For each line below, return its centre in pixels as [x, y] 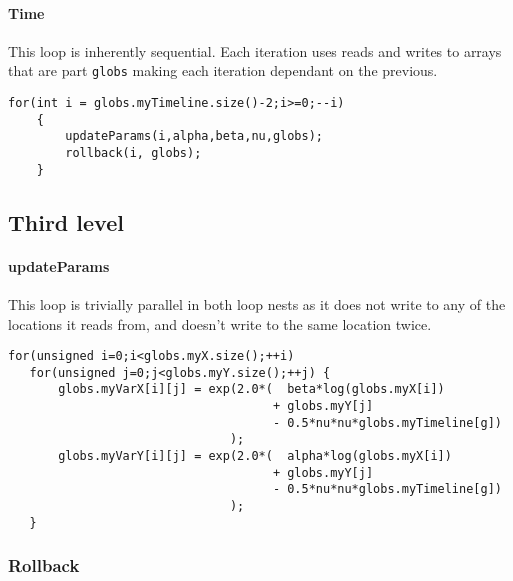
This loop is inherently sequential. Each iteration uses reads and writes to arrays [255, 50]
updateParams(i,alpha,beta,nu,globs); [194, 136]
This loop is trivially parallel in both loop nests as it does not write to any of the [257, 303]
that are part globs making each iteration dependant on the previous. [223, 70]
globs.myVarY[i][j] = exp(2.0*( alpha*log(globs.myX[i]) [255, 456]
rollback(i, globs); [133, 153]
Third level [66, 221]
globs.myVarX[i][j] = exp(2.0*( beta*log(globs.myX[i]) [251, 389]
